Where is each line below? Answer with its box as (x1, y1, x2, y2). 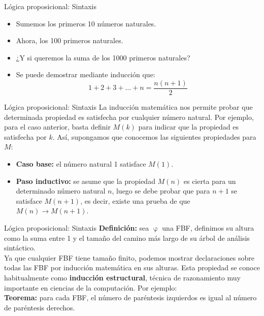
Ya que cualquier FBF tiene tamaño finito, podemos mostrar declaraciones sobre (4, 252, 255, 263)
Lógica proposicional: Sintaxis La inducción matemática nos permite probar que (4, 102, 253, 112)
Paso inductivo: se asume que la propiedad (16, 175, 155, 186)
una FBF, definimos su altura (162, 222, 254, 233)
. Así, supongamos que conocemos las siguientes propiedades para (52, 131, 256, 142)
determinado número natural (16, 185, 106, 196)
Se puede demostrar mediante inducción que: (16, 69, 155, 80)
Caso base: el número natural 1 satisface (16, 159, 146, 169)
